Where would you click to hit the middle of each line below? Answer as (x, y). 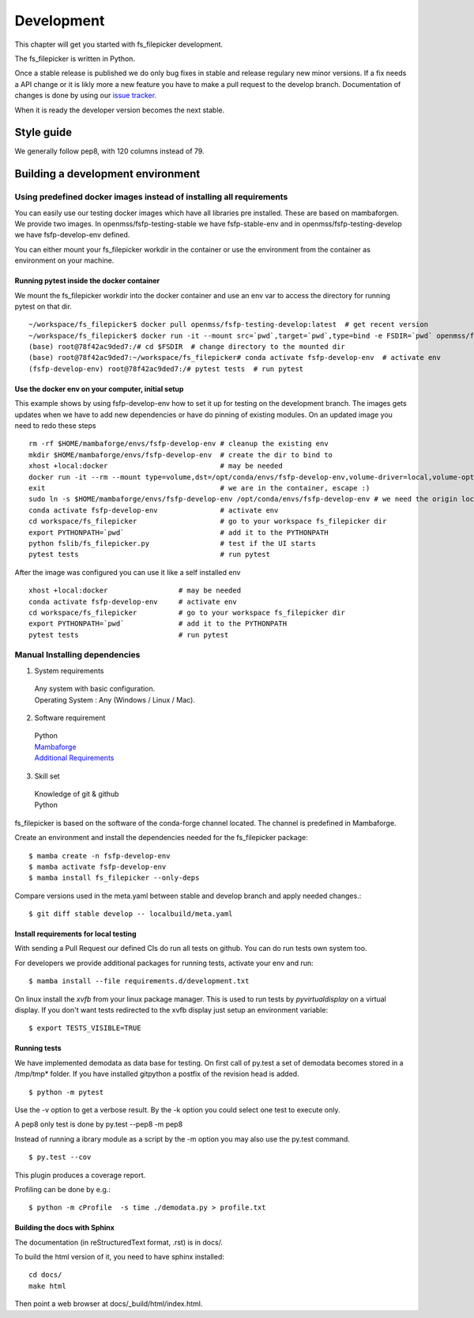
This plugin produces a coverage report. (80, 1175)
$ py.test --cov (60, 1157)
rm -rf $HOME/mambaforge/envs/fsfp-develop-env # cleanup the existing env (179, 444)
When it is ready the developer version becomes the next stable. (120, 110)
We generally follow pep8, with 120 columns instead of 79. (109, 151)
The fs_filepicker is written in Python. (75, 59)
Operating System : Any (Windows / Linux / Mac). (115, 699)
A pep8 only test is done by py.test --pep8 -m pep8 (99, 1124)
